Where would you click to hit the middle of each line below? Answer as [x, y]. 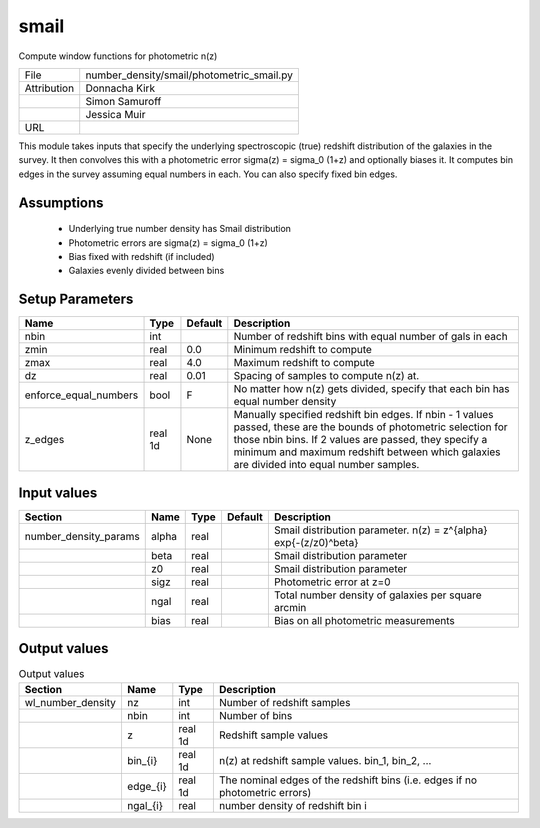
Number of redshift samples [284, 702]
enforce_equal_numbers [81, 395]
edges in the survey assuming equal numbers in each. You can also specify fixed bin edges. [208, 174]
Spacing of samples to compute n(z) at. [326, 376]
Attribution [49, 88]
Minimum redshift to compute [302, 350]
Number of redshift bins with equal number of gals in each [371, 337]
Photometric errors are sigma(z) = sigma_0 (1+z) [168, 242]
